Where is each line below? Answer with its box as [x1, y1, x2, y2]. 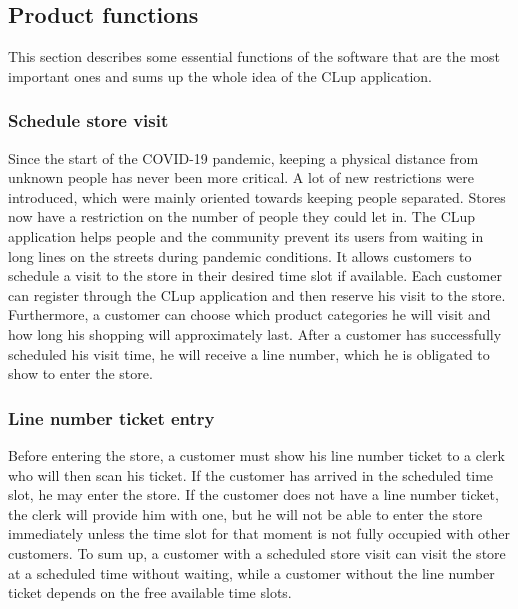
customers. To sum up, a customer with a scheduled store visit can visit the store [8, 542, 506, 563]
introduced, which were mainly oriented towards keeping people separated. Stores [8, 186, 506, 207]
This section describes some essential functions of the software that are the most [8, 46, 500, 67]
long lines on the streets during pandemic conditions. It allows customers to [8, 245, 472, 266]
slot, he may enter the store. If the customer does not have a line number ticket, [8, 484, 499, 505]
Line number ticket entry [8, 405, 215, 430]
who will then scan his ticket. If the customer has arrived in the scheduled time [8, 464, 494, 485]
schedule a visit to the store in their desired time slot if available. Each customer [8, 265, 502, 286]
